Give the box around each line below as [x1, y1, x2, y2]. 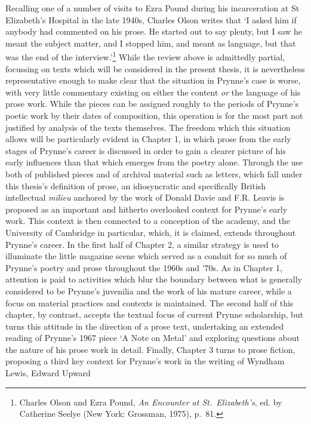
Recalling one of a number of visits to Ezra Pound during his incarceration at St [5, 2, 300, 14]
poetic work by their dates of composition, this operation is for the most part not [5, 109, 303, 121]
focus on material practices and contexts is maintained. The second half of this [5, 296, 294, 309]
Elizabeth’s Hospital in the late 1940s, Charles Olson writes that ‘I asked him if [5, 13, 297, 26]
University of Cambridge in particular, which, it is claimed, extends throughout [5, 226, 296, 238]
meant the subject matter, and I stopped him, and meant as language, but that [5, 36, 296, 49]
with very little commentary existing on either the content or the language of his [5, 85, 301, 98]
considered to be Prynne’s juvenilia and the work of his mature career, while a [5, 284, 292, 297]
